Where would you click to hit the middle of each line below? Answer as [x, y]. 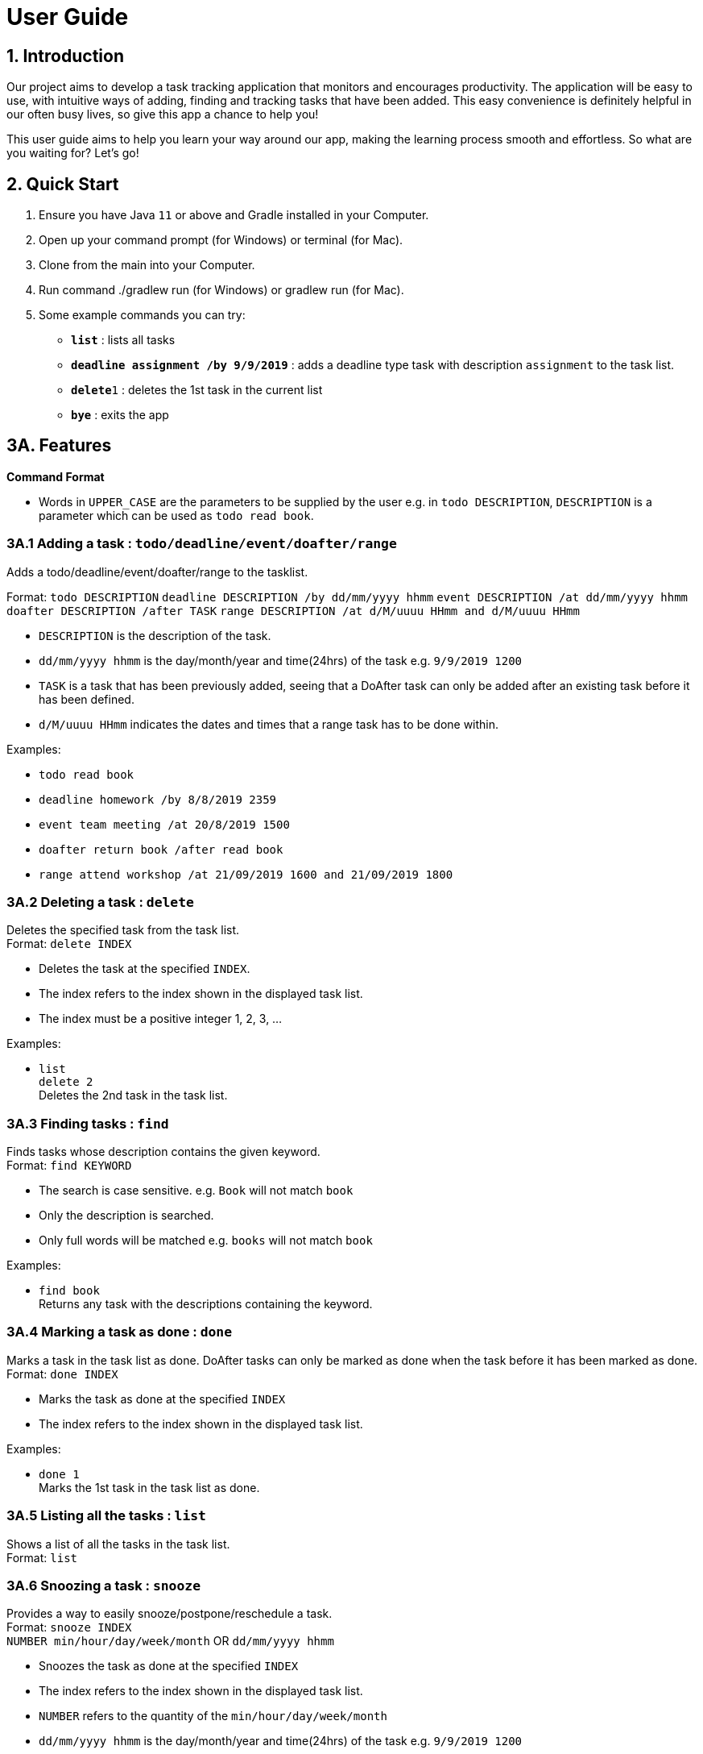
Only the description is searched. [126, 1216]
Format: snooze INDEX [69, 1627]
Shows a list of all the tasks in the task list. [118, 1544]
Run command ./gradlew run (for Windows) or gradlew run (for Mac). [221, 290]
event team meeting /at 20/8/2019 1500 [164, 824]
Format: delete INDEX [69, 944]
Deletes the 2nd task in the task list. [133, 1095]
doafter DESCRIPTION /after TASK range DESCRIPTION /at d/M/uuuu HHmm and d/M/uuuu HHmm [293, 611]
